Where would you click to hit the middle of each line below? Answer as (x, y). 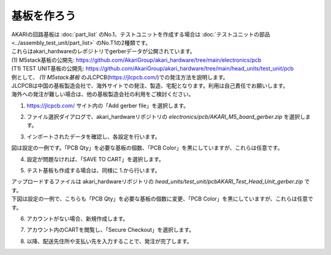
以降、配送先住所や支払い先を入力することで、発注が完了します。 (109, 241)
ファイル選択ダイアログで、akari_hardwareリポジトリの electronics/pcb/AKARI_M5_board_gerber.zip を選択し (166, 117)
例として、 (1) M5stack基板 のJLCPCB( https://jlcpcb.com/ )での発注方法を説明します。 (120, 77)
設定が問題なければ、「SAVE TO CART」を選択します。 (96, 159)
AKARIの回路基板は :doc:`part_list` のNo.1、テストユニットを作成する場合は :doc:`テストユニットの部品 (141, 34)
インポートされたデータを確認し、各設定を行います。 (93, 136)
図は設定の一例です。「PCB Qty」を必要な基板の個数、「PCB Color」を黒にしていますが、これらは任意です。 (147, 148)
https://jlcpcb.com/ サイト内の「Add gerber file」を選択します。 (108, 105)
